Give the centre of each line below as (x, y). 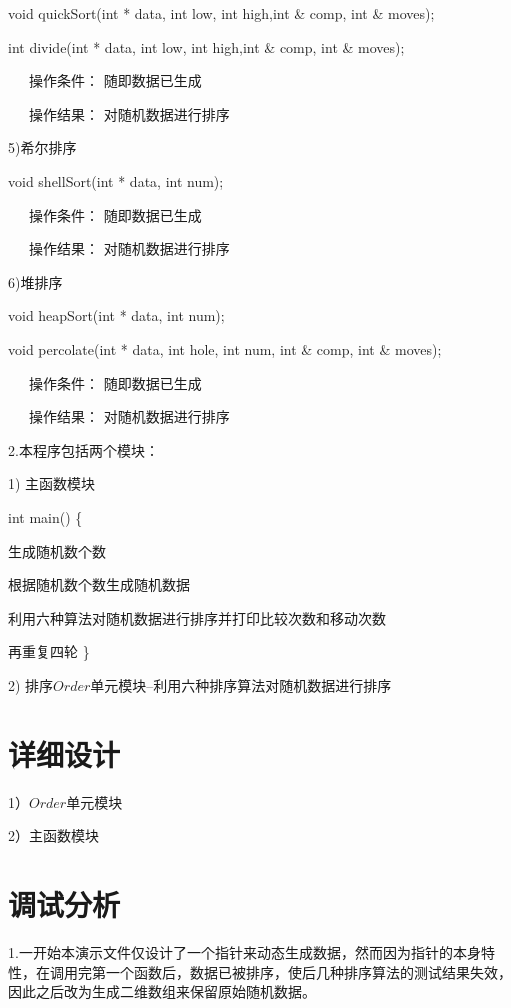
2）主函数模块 (53, 835)
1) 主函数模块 (52, 483)
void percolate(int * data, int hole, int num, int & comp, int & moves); (225, 348)
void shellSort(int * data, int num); (116, 180)
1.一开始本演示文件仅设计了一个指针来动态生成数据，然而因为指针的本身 (244, 951)
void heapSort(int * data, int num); (116, 315)
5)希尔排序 (42, 147)
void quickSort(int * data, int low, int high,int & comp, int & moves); (221, 13)
